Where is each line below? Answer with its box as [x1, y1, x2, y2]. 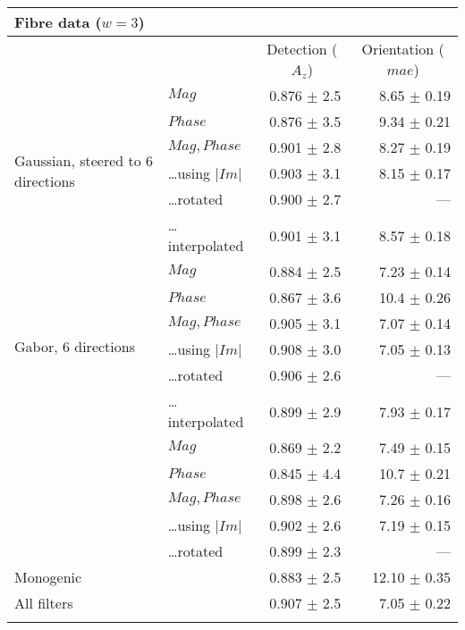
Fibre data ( [14, 12, 102, 32]
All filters [14, 592, 73, 613]
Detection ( [266, 38, 338, 59]
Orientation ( [361, 38, 444, 59]
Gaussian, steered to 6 [14, 149, 154, 171]
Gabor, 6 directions [14, 336, 135, 357]
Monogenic [14, 567, 82, 587]
